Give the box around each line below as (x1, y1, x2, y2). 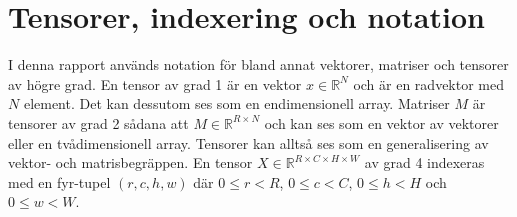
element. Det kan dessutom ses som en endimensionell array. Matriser (23, 93, 450, 114)
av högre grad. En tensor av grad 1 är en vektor (8, 73, 302, 94)
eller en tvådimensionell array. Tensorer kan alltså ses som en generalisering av (8, 132, 489, 153)
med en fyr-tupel (8, 171, 111, 192)
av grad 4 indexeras (364, 152, 485, 173)
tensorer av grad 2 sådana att (8, 112, 189, 133)
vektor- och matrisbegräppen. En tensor (8, 152, 253, 173)
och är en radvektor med (353, 73, 505, 94)
